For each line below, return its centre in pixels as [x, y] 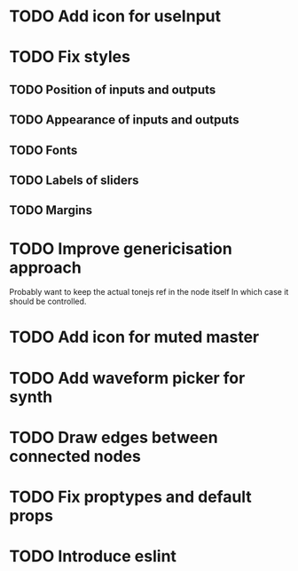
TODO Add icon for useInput [115, 16]
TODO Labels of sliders [74, 180]
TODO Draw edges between [114, 437]
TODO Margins [51, 210]
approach [45, 267]
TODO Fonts [43, 150]
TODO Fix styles [70, 57]
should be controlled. [48, 301]
